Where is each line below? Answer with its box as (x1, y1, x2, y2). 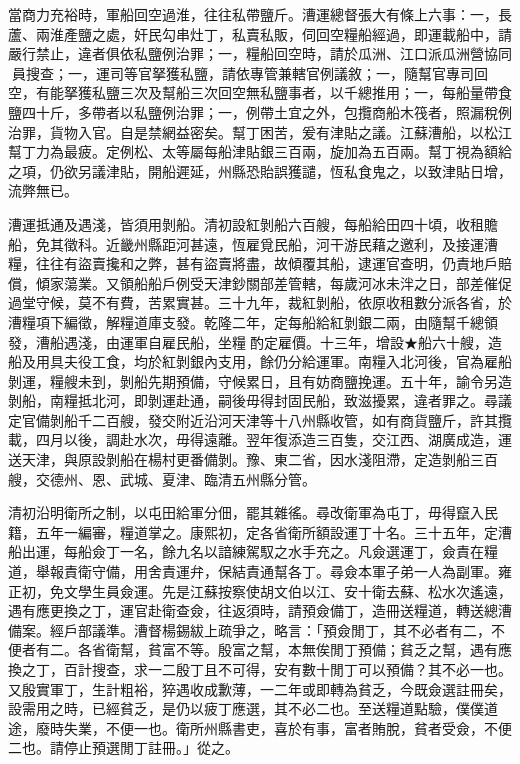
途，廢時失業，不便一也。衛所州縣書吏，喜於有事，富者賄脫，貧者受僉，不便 (8, 717, 512, 738)
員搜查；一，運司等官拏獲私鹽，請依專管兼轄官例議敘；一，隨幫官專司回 (11, 62, 488, 83)
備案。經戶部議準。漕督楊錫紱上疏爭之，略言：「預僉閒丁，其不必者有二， (8, 619, 491, 640)
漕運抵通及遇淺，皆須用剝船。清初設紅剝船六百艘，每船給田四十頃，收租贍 (8, 213, 498, 234)
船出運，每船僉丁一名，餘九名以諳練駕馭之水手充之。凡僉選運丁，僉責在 (8, 541, 484, 562)
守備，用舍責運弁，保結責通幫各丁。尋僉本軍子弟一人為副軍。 (91, 561, 498, 582)
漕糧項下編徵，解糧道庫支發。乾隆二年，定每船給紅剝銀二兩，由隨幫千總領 (8, 311, 498, 332)
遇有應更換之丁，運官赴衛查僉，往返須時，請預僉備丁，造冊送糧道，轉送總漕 (8, 600, 512, 621)
